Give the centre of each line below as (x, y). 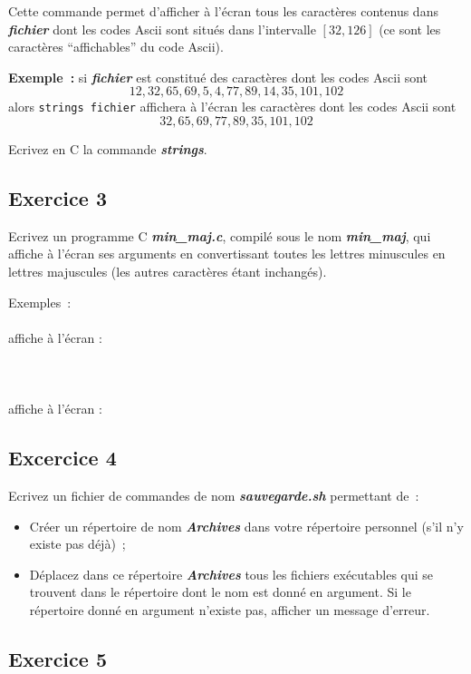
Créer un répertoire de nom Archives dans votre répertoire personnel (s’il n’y (246, 526)
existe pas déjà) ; (77, 544)
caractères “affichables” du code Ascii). (116, 47)
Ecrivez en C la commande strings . (108, 149)
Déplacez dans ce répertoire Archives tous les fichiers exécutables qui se (231, 574)
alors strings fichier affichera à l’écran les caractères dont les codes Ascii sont (232, 107)
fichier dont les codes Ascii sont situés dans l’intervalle (162, 29)
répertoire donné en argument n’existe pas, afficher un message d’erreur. (230, 609)
